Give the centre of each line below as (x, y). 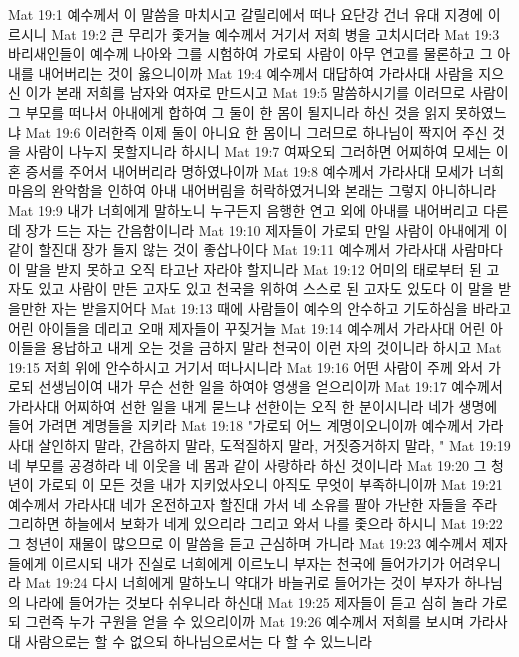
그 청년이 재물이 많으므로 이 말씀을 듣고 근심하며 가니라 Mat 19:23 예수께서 (243, 543)
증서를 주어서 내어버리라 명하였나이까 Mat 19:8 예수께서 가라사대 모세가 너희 (265, 170)
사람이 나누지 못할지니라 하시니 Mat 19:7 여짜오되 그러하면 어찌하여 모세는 (258, 151)
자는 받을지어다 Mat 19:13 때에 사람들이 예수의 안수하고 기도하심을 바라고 (281, 307)
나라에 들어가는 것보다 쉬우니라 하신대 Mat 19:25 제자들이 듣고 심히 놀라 (251, 601)
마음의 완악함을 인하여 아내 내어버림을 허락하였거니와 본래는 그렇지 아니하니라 (252, 190)
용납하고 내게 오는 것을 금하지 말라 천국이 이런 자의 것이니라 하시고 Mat (276, 347)
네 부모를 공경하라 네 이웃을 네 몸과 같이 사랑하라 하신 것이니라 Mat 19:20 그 (247, 464)
